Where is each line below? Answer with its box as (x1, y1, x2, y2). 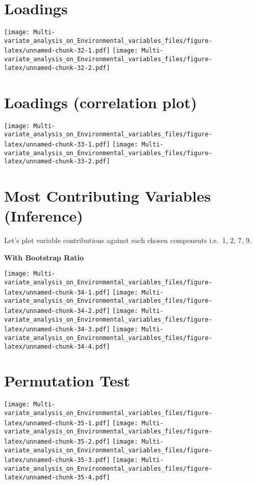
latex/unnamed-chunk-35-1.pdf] (4, 419, 110, 427)
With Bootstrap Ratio (4, 252, 84, 262)
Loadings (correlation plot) (4, 91, 197, 112)
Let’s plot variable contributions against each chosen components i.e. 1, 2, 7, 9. (4, 235, 252, 246)
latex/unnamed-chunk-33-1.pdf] (4, 140, 110, 148)
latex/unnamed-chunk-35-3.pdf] (4, 456, 110, 464)
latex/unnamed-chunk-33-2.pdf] (4, 158, 110, 165)
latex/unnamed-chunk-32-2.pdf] (4, 64, 110, 71)
